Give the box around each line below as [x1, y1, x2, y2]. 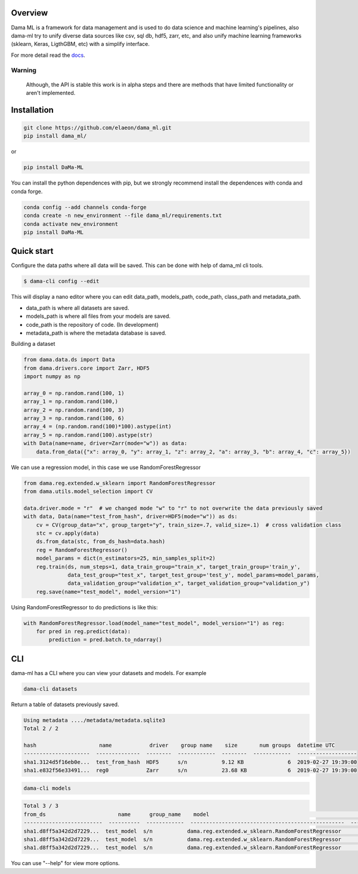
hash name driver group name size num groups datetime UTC [23, 742, 335, 749]
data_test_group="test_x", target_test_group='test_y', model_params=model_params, [67, 571, 319, 578]
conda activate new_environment [23, 220, 119, 227]
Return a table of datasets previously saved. [11, 701, 119, 708]
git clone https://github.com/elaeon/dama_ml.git [23, 124, 172, 131]
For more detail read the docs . [11, 51, 86, 59]
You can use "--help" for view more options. [11, 860, 120, 867]
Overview [11, 8, 48, 18]
